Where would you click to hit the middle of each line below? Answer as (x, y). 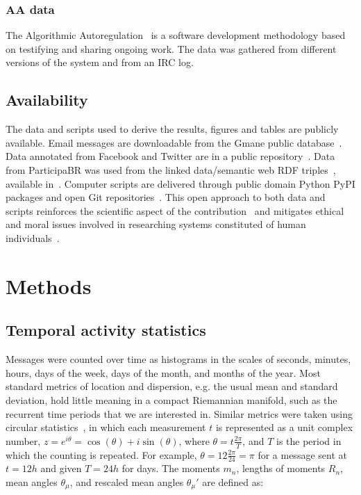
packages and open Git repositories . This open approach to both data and (166, 197)
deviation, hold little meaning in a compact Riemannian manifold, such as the (171, 399)
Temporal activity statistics (106, 330)
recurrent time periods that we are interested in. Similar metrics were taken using (179, 413)
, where (194, 440)
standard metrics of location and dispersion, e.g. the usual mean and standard (172, 386)
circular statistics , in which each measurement (106, 427)
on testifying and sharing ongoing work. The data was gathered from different (171, 48)
